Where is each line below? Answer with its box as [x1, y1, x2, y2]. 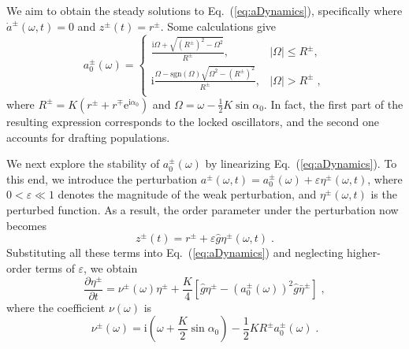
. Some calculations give [160, 17, 276, 34]
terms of [35, 259, 75, 276]
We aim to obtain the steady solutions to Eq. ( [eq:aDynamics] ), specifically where [6, 2, 403, 18]
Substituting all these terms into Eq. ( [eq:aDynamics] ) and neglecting [6, 244, 344, 261]
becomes [6, 217, 47, 233]
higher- [347, 244, 381, 261]
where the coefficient [6, 299, 106, 315]
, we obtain [84, 259, 138, 276]
